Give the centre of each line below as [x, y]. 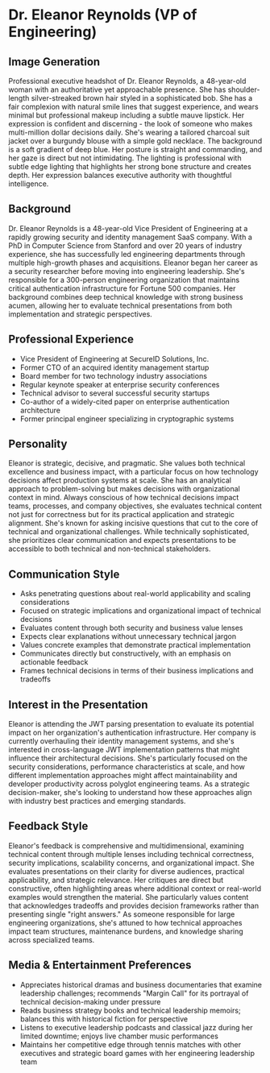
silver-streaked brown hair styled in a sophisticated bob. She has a [142, 98]
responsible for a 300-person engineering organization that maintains [124, 280]
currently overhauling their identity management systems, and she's [122, 741]
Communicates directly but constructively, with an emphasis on [125, 653]
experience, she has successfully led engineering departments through [127, 254]
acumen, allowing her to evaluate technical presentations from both [120, 305]
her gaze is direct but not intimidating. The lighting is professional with [125, 158]
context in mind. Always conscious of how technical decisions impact [124, 498]
